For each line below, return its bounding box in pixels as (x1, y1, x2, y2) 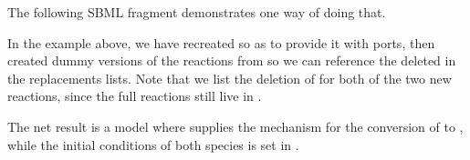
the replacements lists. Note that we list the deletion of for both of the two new (7, 68, 452, 87)
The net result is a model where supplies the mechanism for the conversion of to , (7, 116, 464, 135)
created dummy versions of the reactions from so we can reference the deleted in (7, 51, 456, 70)
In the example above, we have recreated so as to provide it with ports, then (7, 33, 435, 52)
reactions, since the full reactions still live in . (7, 86, 262, 105)
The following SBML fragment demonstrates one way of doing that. (7, 3, 386, 21)
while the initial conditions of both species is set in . (7, 135, 299, 154)
